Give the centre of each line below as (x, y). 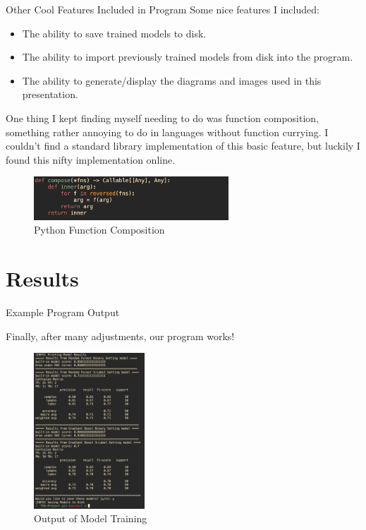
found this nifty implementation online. (91, 159)
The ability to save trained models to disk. (114, 33)
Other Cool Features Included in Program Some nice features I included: (163, 9)
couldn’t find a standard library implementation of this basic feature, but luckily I (183, 146)
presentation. (50, 94)
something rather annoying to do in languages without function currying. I (167, 132)
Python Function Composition (99, 230)
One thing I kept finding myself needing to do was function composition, (162, 118)
